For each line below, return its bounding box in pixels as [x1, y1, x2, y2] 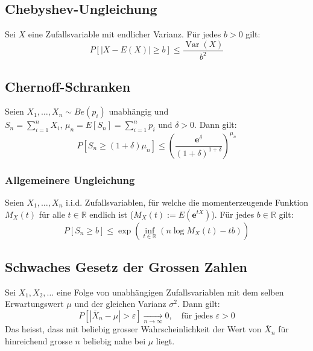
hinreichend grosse [5, 334, 72, 347]
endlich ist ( [89, 207, 134, 220]
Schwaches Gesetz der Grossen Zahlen [5, 257, 247, 276]
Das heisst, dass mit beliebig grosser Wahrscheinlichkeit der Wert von [5, 323, 262, 335]
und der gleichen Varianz [74, 297, 166, 310]
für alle [39, 207, 65, 220]
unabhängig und [109, 105, 169, 118]
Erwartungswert [5, 297, 64, 310]
